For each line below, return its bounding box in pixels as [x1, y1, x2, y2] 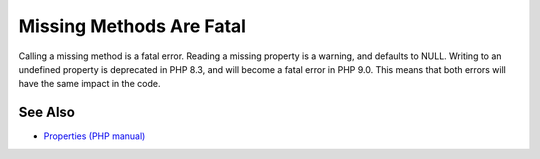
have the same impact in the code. [18, 78, 161, 90]
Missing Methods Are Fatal [18, 15, 247, 37]
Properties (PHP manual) [43, 130, 146, 142]
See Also [18, 104, 75, 121]
